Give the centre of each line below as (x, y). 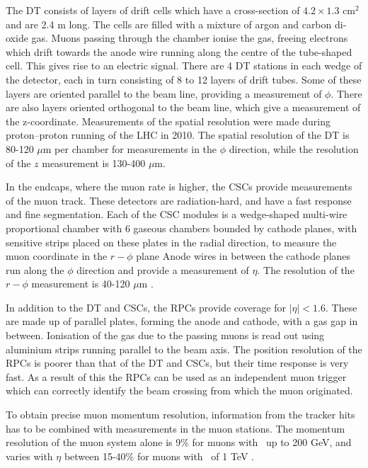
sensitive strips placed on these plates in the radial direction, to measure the (171, 242)
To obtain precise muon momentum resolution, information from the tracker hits (180, 415)
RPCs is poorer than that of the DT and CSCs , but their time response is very (177, 363)
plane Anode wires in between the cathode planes (243, 256)
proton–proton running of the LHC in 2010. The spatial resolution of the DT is (178, 135)
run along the (35, 269)
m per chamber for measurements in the (130, 148)
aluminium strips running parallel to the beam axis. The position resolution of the (184, 349)
